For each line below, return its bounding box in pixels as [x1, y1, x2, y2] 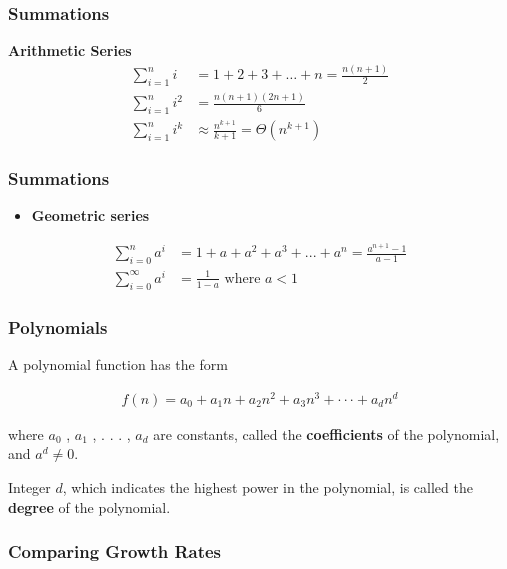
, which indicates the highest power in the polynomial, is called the [62, 476, 473, 497]
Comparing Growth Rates [8, 539, 222, 564]
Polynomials [8, 314, 108, 339]
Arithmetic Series [8, 40, 132, 61]
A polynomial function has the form [8, 354, 228, 375]
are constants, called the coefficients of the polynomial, [153, 423, 500, 444]
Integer [8, 476, 51, 497]
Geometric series [31, 205, 150, 226]
